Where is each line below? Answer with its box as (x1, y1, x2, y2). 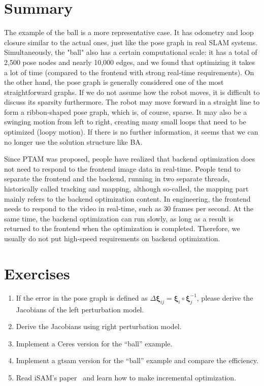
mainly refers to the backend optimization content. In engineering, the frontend (4, 193, 251, 204)
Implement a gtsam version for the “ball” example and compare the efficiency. (16, 355, 258, 366)
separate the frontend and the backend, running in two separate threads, (4, 173, 230, 184)
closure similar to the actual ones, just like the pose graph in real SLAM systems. (4, 37, 258, 47)
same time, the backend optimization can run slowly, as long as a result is (4, 213, 234, 223)
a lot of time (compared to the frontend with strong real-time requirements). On (4, 67, 254, 77)
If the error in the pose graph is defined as (16, 292, 148, 303)
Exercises (4, 263, 70, 283)
